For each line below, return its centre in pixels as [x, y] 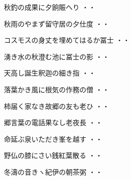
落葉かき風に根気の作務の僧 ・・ [57, 89]
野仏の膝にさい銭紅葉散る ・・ [53, 155]
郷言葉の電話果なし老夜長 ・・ [53, 122]
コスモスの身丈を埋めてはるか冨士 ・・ [67, 40]
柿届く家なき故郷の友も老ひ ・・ [57, 106]
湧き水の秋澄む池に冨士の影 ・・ [57, 56]
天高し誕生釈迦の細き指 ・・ [50, 73]
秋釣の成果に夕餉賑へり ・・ [50, 7]
